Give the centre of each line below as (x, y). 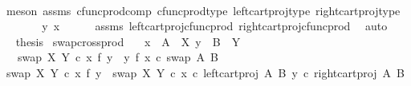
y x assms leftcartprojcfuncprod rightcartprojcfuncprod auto (215, 26)
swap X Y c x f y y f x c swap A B (118, 57)
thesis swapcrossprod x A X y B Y (128, 41)
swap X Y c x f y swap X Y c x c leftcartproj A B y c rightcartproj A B (205, 72)
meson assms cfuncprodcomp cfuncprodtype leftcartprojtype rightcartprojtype (203, 10)
